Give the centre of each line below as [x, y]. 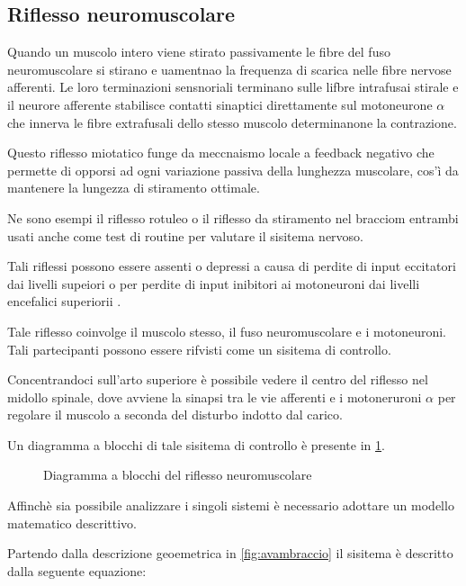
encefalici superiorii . [64, 301]
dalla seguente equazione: [77, 570]
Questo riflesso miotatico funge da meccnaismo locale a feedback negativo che [221, 153]
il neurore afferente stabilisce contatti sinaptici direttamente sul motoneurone [220, 104]
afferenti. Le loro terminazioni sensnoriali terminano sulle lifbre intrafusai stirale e [233, 87]
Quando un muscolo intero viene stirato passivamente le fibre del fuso [199, 52]
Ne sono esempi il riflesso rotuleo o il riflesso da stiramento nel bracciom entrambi [233, 217]
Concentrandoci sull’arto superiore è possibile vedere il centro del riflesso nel [218, 379]
